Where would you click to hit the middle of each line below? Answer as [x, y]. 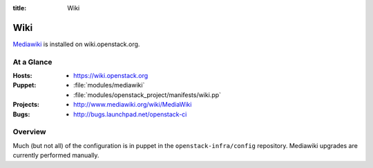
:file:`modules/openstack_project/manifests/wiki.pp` [147, 95]
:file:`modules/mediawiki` [109, 85]
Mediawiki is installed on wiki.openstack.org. [76, 44]
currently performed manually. [56, 156]
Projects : [26, 105]
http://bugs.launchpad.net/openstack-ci [130, 114]
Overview [29, 132]
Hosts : [22, 76]
